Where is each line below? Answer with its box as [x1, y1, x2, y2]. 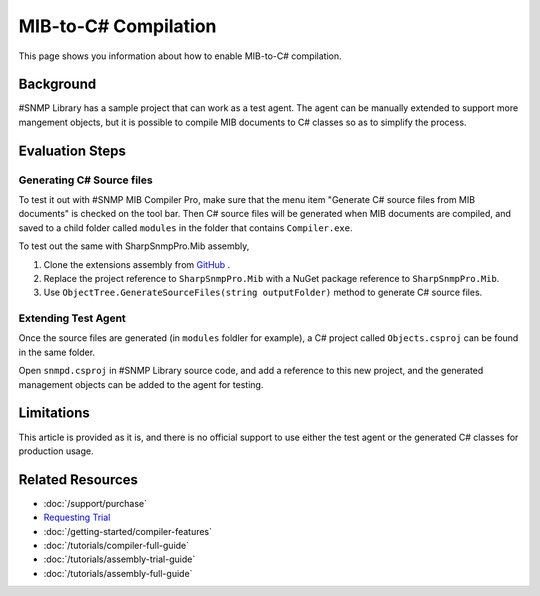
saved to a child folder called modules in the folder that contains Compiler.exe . [18, 221, 354, 234]
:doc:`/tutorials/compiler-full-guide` [43, 540, 190, 552]
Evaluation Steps [18, 142, 127, 159]
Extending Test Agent [18, 311, 127, 325]
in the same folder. [18, 346, 95, 358]
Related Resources [18, 471, 139, 488]
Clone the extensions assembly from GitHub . [43, 258, 231, 270]
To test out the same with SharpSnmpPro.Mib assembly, [18, 240, 250, 252]
